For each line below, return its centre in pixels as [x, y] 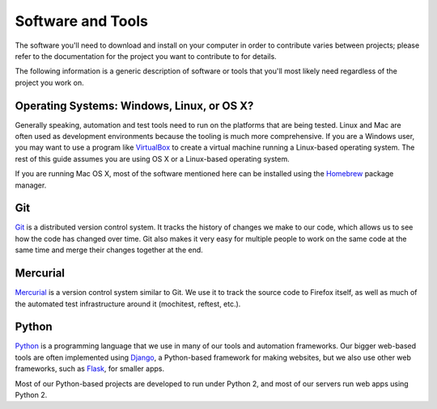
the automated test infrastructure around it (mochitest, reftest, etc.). [128, 304]
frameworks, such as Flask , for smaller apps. [90, 369]
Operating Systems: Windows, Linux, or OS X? [134, 105]
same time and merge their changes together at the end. [109, 250]
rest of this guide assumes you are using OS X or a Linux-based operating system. [153, 158]
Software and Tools [82, 21]
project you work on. [49, 82]
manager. [31, 185]
